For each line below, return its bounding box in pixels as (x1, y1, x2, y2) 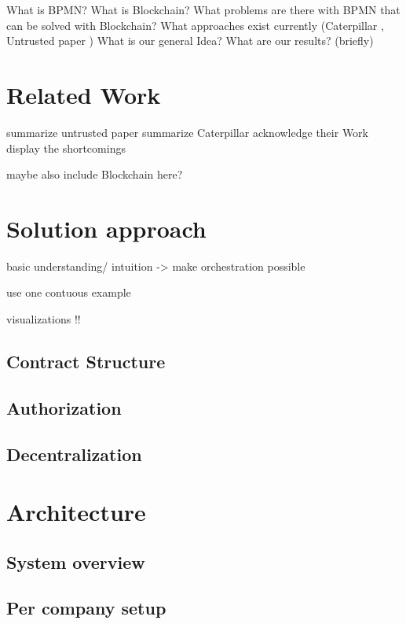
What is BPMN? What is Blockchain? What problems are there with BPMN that (6, 2, 401, 17)
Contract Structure (6, 349, 166, 373)
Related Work (6, 78, 161, 110)
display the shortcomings (6, 139, 126, 156)
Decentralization (6, 441, 142, 466)
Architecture (6, 496, 146, 528)
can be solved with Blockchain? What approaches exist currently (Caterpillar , (6, 17, 384, 33)
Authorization (6, 395, 122, 419)
